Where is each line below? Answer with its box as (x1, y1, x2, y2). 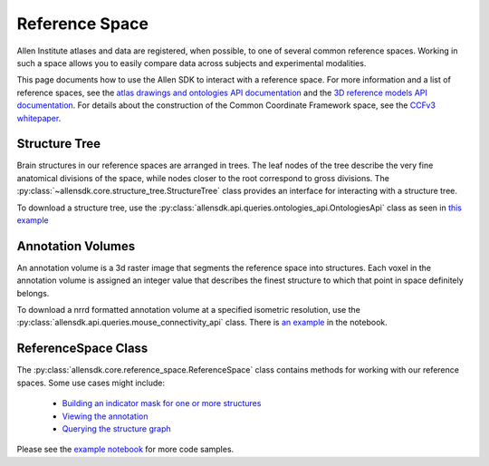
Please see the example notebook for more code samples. (16, 444, 235, 455)
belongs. (16, 287, 50, 298)
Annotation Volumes (16, 238, 136, 254)
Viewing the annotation (62, 411, 149, 422)
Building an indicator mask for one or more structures (62, 398, 262, 409)
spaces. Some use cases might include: (16, 377, 165, 388)
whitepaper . (16, 112, 62, 123)
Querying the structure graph (62, 422, 171, 434)
